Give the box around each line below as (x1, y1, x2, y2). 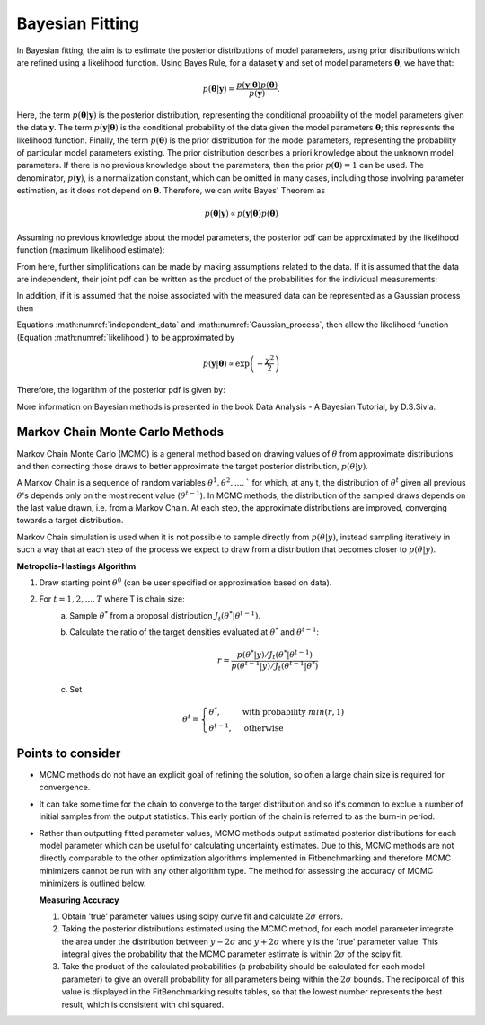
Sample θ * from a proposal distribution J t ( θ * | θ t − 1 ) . (69, 610, 260, 623)
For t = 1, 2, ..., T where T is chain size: (39, 593, 186, 604)
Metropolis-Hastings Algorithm (16, 560, 137, 571)
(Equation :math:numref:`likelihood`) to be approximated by (16, 332, 235, 343)
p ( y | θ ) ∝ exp (202, 358, 251, 369)
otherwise (243, 723, 284, 733)
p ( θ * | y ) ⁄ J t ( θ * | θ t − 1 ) (236, 648, 313, 662)
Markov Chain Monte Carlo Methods (16, 424, 225, 440)
